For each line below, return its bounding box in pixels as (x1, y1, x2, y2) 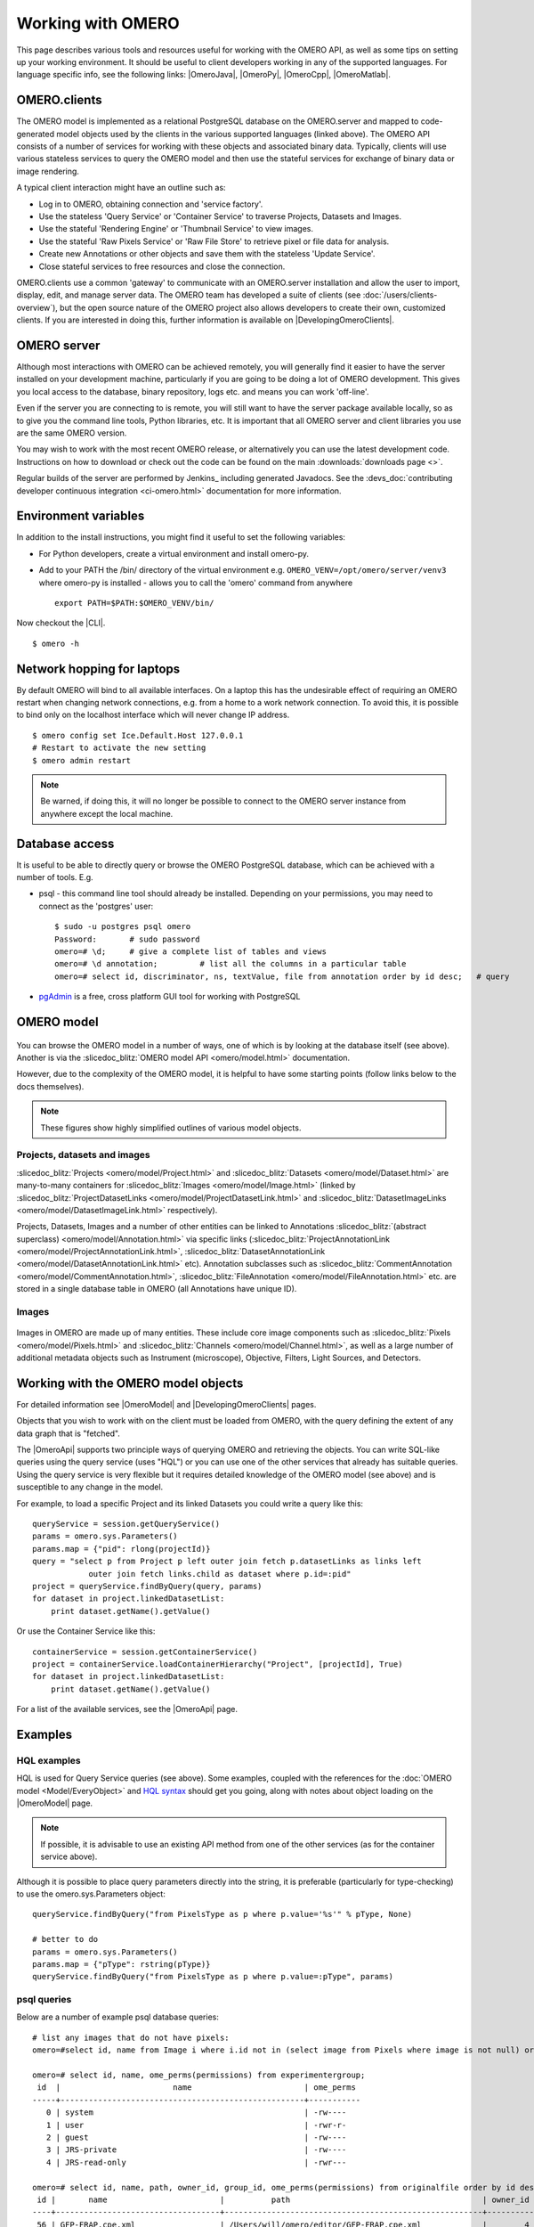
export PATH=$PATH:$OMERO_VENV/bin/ (54, 598, 214, 608)
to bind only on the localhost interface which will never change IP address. (16, 709, 290, 721)
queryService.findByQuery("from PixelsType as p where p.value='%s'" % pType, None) (32, 1909, 413, 1920)
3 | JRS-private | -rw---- (45, 2145, 347, 2155)
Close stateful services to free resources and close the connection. (38, 261, 286, 272)
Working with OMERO (16, 13, 180, 33)
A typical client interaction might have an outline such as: (16, 183, 226, 193)
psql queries (16, 1994, 72, 2006)
